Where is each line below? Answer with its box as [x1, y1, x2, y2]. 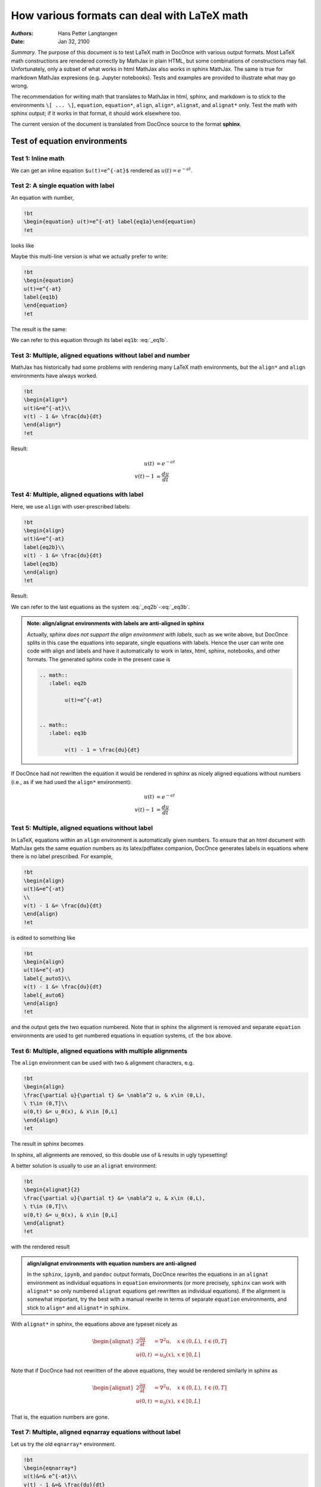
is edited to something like [11, 934, 75, 941]
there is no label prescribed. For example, [11, 853, 113, 860]
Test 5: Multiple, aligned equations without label [11, 824, 153, 832]
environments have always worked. [11, 372, 98, 379]
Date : [11, 37, 25, 45]
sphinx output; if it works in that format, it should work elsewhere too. [11, 110, 181, 117]
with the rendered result [11, 1243, 70, 1250]
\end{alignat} [23, 1219, 65, 1226]
